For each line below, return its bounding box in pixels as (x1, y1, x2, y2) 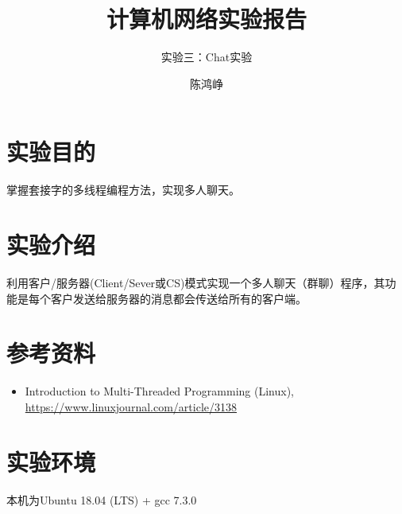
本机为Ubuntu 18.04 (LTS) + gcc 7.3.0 (6, 491, 197, 508)
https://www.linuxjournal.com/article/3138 (25, 398, 237, 415)
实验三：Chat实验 (160, 49, 253, 65)
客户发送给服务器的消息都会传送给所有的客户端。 (50, 290, 307, 306)
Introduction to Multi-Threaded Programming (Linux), (25, 383, 294, 399)
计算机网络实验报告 (106, 2, 307, 35)
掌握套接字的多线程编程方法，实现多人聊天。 (6, 181, 240, 198)
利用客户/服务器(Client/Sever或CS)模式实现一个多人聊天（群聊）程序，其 (6, 274, 385, 290)
